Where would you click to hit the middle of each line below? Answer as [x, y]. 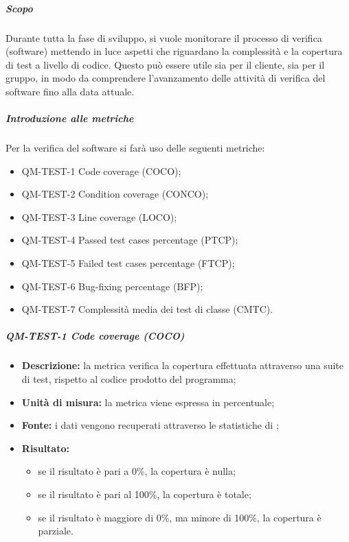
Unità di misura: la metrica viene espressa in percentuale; [148, 402]
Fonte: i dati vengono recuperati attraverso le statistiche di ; [150, 425]
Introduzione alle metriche [70, 118]
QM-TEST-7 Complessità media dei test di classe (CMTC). [147, 309]
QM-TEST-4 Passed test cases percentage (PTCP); [130, 240]
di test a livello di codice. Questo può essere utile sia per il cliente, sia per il [165, 64]
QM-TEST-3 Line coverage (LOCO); [99, 216]
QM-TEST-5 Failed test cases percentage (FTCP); [128, 263]
